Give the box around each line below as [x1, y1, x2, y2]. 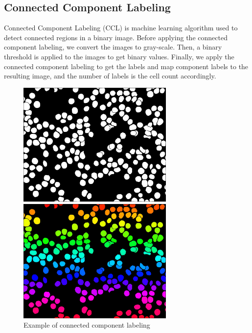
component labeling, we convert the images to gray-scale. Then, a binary [4, 42, 222, 52]
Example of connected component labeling [23, 320, 150, 330]
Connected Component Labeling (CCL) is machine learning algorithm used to [4, 23, 238, 33]
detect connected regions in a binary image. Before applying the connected [4, 32, 228, 42]
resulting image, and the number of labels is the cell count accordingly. [4, 71, 216, 81]
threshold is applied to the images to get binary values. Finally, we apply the [4, 51, 234, 61]
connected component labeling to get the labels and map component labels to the [4, 61, 249, 71]
